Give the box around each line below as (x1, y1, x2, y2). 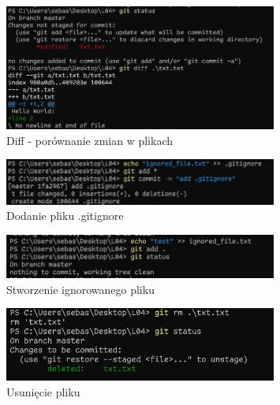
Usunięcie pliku (6, 383, 80, 399)
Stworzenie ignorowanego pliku (6, 281, 155, 297)
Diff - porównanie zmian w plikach (6, 132, 174, 148)
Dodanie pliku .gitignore (6, 207, 124, 224)
